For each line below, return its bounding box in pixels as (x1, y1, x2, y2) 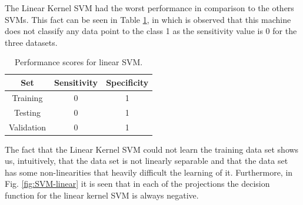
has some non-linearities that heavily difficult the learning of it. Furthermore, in (5, 166, 293, 178)
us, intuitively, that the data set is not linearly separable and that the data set (5, 154, 288, 167)
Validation (9, 120, 46, 133)
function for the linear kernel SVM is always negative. (5, 189, 199, 201)
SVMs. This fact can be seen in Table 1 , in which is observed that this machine (5, 13, 291, 25)
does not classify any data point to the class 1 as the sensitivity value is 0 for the (5, 25, 297, 37)
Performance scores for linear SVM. (15, 56, 143, 68)
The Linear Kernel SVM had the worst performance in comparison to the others (5, 2, 294, 14)
